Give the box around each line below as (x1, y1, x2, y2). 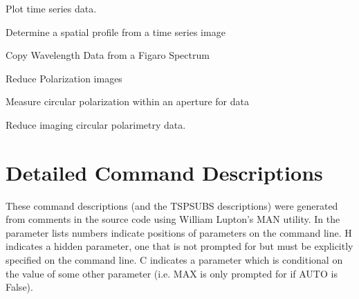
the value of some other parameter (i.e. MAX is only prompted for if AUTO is (6, 266, 338, 280)
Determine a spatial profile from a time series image (6, 24, 225, 39)
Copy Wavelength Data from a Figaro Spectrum (6, 48, 210, 62)
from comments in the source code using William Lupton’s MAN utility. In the (6, 212, 340, 226)
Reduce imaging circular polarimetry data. (6, 117, 186, 132)
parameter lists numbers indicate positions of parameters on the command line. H (6, 225, 352, 239)
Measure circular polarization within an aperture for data (6, 94, 249, 109)
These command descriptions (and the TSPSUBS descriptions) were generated (6, 198, 338, 212)
